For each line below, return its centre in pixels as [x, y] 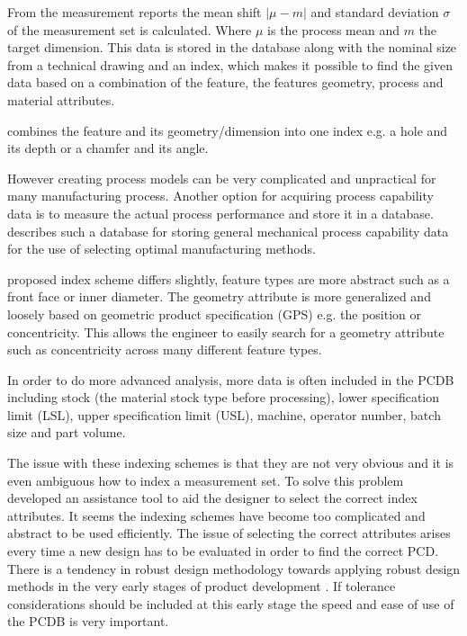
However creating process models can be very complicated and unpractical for [222, 178]
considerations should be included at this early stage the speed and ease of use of [231, 603]
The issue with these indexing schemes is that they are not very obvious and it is [231, 463]
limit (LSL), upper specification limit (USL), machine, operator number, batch [224, 414]
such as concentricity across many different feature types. [165, 349]
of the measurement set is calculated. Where [130, 29]
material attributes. [61, 99]
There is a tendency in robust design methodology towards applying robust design [234, 568]
